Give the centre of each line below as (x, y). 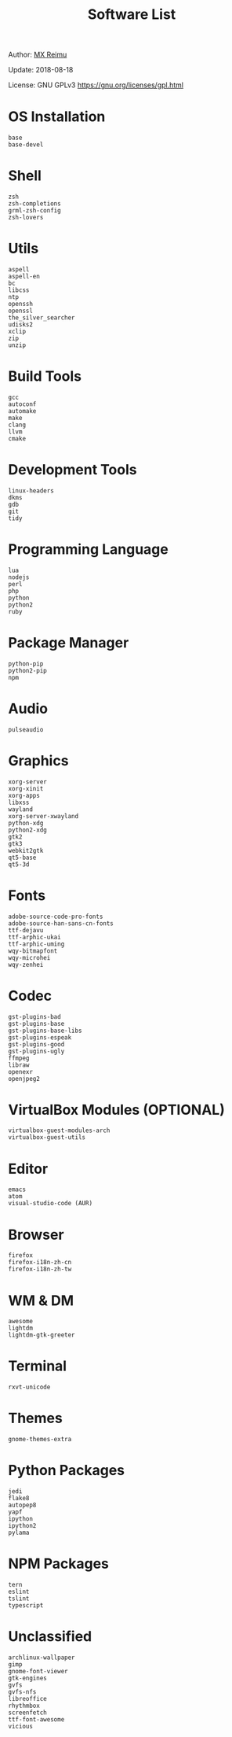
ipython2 (22, 1526)
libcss (19, 290)
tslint (19, 1599)
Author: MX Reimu (38, 55)
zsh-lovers (26, 218)
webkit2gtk (26, 850)
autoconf (22, 404)
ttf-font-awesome (36, 1719)
